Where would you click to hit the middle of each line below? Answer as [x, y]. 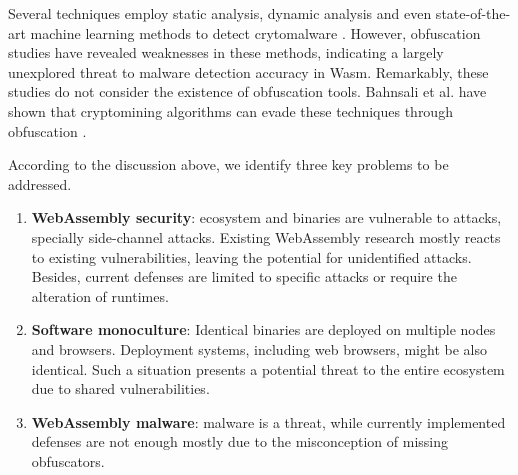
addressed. [40, 183]
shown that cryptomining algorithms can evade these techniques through [230, 110]
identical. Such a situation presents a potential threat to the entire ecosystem [268, 368]
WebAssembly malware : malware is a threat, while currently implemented [268, 421]
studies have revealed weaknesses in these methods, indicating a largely [226, 52]
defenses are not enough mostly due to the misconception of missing [239, 441]
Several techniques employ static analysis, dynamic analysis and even [220, 13]
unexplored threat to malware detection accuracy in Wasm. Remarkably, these [248, 71]
